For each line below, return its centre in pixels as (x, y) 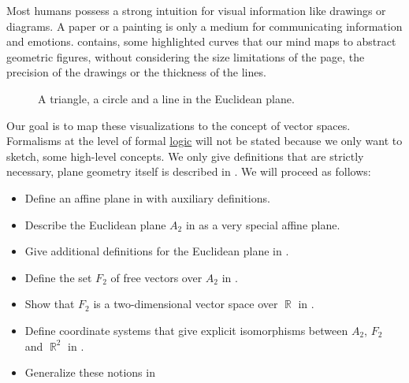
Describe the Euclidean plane (95, 224)
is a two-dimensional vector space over (186, 304)
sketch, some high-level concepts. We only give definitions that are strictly (185, 156)
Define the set (58, 277)
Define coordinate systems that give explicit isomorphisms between (186, 330)
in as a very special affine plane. (263, 224)
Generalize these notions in (90, 372)
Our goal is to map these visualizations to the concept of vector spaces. (178, 125)
